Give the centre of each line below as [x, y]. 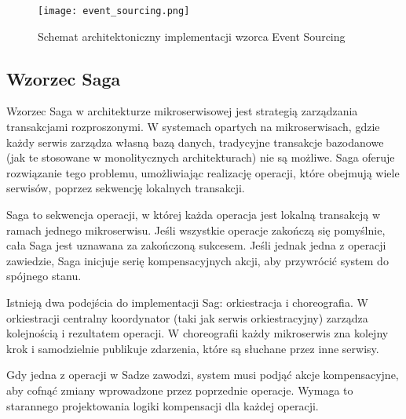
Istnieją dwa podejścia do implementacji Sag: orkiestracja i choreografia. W [187, 302]
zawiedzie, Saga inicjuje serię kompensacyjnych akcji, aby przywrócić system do [198, 260]
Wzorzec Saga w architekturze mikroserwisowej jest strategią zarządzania [182, 111]
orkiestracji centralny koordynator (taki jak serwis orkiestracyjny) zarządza [187, 317]
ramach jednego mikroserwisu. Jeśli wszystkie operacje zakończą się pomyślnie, [196, 230]
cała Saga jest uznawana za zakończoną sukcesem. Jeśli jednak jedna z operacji [196, 245]
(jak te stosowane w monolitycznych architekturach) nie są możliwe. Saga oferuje [201, 157]
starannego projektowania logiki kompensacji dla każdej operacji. [163, 405]
